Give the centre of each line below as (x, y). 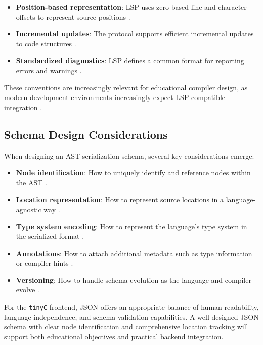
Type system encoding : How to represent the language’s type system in (131, 226)
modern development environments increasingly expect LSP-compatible (115, 97)
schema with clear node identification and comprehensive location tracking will (126, 327)
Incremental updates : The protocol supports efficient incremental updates (135, 34)
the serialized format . (50, 236)
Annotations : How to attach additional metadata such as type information (134, 253)
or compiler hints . (45, 263)
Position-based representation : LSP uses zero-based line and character (131, 7)
